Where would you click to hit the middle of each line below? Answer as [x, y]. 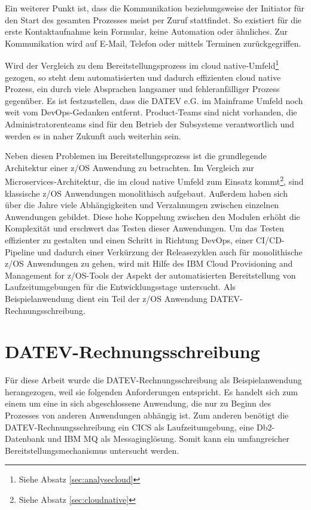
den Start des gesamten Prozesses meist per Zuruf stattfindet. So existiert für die [153, 19]
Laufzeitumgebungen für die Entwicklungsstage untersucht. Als [120, 287]
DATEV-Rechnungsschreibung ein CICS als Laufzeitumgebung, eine [129, 427]
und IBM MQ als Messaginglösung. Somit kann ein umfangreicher [168, 439]
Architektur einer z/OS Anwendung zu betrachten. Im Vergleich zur [129, 167]
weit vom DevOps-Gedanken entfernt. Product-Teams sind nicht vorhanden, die [151, 112]
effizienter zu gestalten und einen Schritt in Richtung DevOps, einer [129, 240]
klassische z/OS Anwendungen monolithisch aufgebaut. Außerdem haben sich [146, 193]
